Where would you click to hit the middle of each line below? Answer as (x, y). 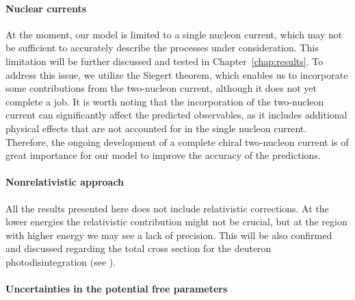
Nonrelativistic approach (65, 182)
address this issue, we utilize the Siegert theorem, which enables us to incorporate (177, 74)
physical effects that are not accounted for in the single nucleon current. (156, 128)
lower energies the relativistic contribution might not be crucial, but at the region (176, 222)
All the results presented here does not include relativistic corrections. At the (167, 208)
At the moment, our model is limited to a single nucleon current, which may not (174, 34)
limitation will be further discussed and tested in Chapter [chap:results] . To (165, 61)
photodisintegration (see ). (61, 261)
